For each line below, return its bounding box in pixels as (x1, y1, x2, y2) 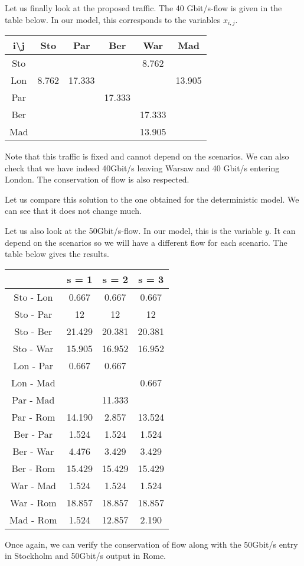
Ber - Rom (11, 461, 55, 475)
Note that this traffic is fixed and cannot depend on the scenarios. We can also (5, 150, 289, 162)
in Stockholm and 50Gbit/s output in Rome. (5, 549, 166, 562)
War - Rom (10, 495, 57, 509)
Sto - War (13, 341, 54, 355)
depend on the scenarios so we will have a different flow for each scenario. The (5, 236, 287, 248)
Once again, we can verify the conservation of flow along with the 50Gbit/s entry (5, 538, 298, 550)
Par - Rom (11, 409, 55, 424)
